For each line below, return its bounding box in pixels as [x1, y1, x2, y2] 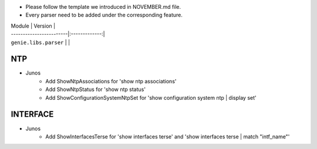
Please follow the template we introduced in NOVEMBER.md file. [25, 4, 181, 10]
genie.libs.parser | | [11, 39, 70, 46]
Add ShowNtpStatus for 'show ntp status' [45, 86, 146, 93]
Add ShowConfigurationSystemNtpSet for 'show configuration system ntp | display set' [45, 94, 257, 101]
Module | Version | [11, 22, 56, 29]
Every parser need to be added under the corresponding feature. [25, 12, 183, 19]
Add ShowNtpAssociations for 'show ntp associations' [45, 77, 177, 84]
